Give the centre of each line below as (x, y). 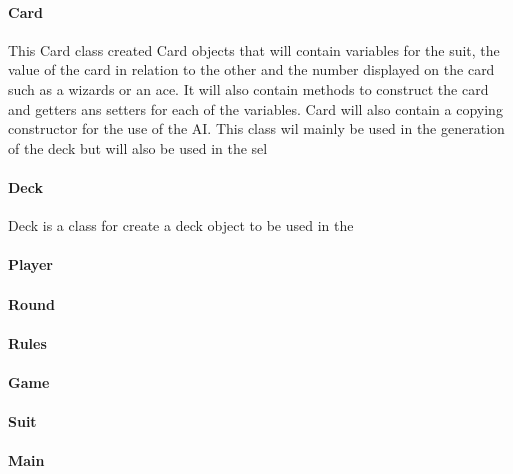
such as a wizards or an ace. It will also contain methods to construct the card (248, 88)
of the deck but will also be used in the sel (138, 147)
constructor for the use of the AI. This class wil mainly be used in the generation (256, 128)
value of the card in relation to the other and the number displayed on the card (251, 69)
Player (30, 264)
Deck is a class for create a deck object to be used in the (181, 225)
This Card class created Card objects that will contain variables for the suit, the (254, 49)
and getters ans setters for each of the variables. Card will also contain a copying (255, 108)
